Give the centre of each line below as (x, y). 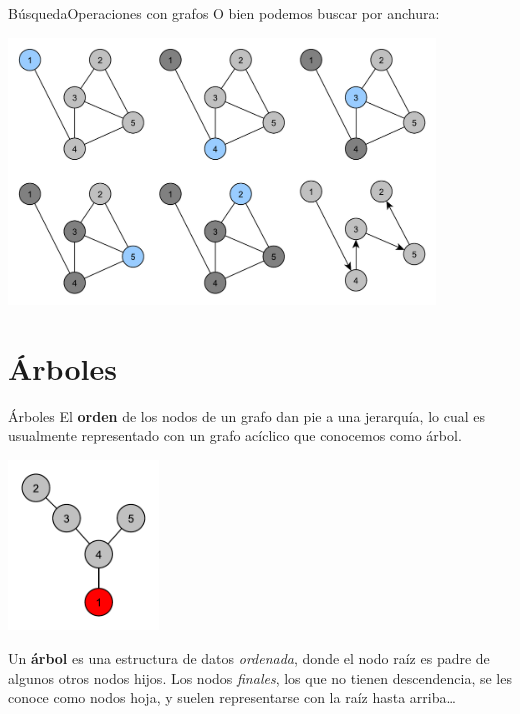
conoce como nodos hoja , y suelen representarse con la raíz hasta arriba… (232, 697)
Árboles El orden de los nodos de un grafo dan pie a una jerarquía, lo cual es (246, 415)
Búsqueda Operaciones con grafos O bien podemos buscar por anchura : (224, 13)
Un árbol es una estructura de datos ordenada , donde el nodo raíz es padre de (249, 658)
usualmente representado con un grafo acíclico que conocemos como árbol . (235, 435)
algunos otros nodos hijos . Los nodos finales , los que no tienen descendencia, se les (260, 677)
